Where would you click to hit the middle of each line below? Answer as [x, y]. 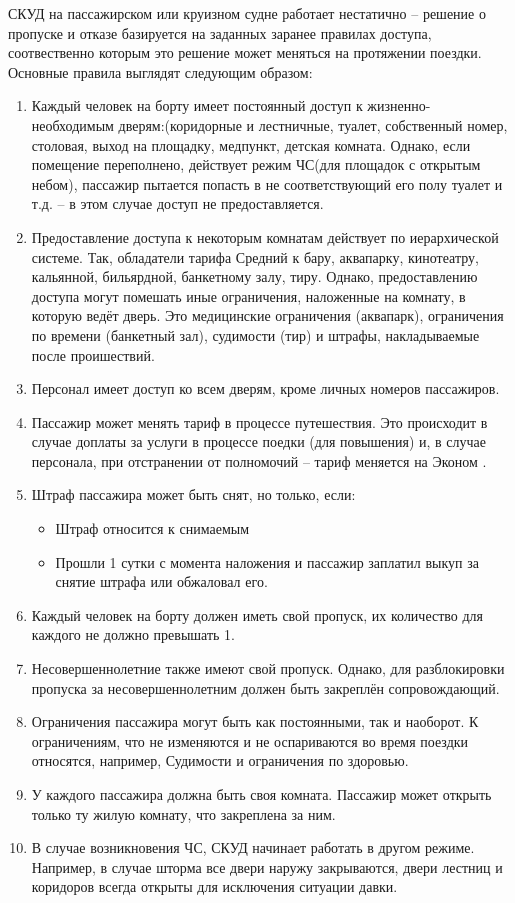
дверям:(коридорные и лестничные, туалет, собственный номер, [313, 124]
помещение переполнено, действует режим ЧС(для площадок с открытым [256, 164]
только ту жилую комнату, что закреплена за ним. [183, 813]
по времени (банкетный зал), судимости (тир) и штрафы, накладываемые [255, 334]
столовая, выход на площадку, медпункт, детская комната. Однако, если [251, 144]
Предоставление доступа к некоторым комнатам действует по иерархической [265, 236]
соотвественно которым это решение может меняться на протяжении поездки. [245, 52]
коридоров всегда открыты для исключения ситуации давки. [214, 886]
